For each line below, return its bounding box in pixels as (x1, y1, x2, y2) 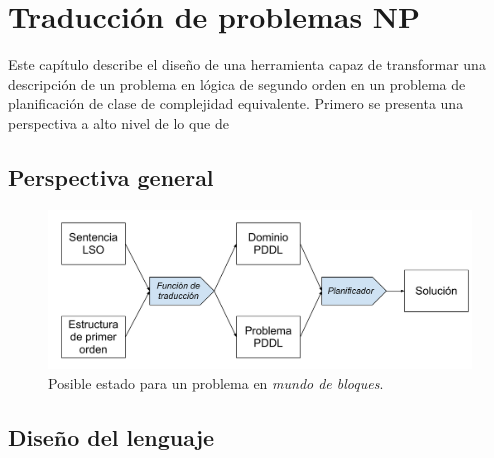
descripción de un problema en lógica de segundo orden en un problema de (8, 73, 466, 94)
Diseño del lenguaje (8, 421, 215, 452)
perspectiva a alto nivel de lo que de (8, 112, 229, 133)
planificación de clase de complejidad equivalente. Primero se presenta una (8, 93, 464, 114)
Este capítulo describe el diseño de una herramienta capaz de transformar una (8, 54, 486, 75)
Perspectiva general (8, 161, 214, 192)
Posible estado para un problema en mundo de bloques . (48, 372, 384, 393)
